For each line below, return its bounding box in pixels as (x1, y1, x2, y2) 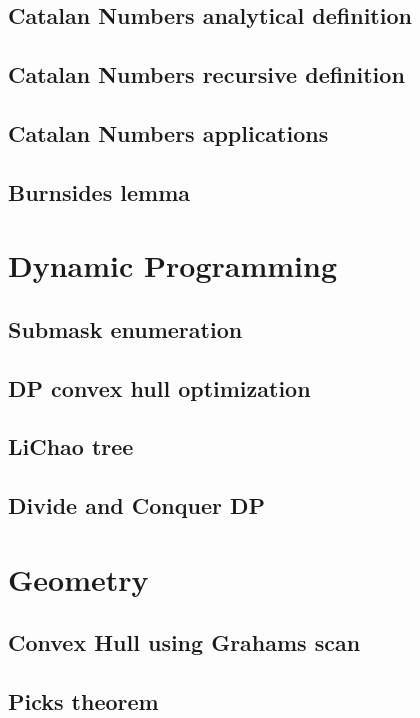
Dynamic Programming (8, 245, 338, 286)
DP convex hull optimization (8, 372, 311, 403)
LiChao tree (8, 431, 134, 462)
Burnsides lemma (8, 176, 191, 207)
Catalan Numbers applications (8, 117, 329, 148)
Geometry (8, 558, 149, 599)
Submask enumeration (8, 313, 243, 344)
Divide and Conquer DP (8, 490, 266, 521)
